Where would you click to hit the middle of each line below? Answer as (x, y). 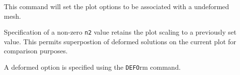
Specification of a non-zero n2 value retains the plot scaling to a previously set (120, 32)
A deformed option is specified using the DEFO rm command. (92, 67)
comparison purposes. (36, 51)
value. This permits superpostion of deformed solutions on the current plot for (120, 41)
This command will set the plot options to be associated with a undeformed (117, 6)
